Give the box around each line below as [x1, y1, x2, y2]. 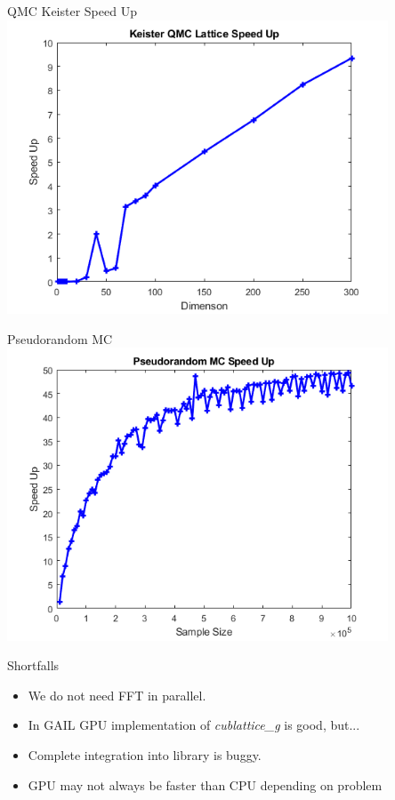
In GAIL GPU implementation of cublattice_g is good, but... [28, 716, 360, 734]
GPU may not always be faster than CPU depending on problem [28, 775, 383, 794]
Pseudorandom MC [7, 329, 113, 348]
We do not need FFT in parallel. [28, 685, 206, 704]
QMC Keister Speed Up [7, 2, 137, 20]
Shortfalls [7, 656, 60, 675]
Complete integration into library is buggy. [28, 746, 262, 764]
